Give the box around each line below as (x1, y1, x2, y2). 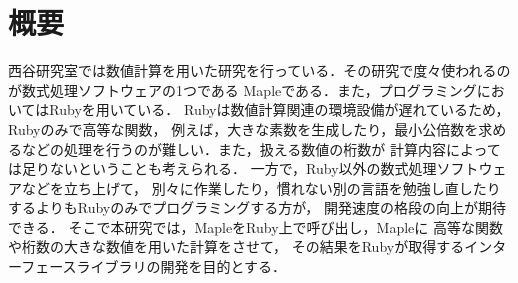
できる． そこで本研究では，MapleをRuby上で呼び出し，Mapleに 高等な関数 (8, 216, 503, 237)
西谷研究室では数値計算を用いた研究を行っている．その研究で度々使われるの (8, 60, 511, 81)
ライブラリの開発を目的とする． (76, 256, 287, 277)
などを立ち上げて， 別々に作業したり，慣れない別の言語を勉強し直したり (21, 177, 501, 198)
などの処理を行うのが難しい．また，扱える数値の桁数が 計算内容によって (21, 138, 501, 159)
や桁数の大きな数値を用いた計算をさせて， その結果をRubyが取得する (8, 236, 465, 257)
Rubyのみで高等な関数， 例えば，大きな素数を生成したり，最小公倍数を (8, 118, 479, 139)
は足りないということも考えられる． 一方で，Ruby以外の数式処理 (8, 158, 437, 179)
